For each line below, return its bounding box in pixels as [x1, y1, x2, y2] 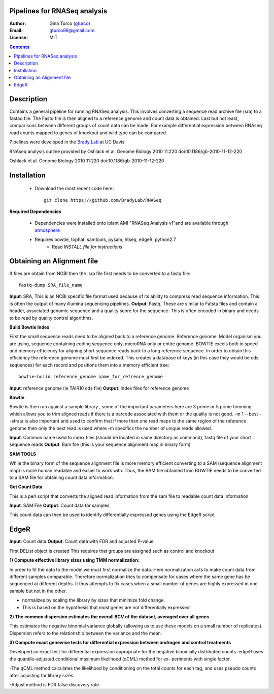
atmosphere [35, 227, 60, 233]
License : [9, 35, 28, 41]
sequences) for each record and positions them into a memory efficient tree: [9, 361, 169, 368]
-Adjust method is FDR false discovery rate [9, 682, 99, 688]
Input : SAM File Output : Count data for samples [9, 502, 110, 508]
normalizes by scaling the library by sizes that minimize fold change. [22, 597, 165, 604]
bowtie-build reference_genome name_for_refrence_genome [18, 374, 163, 380]
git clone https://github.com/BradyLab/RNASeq [44, 197, 162, 203]
